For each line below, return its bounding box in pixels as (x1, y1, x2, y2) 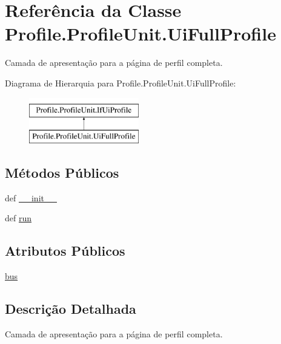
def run (5, 212, 32, 224)
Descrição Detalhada (5, 299, 136, 318)
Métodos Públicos (5, 163, 119, 182)
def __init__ (5, 191, 57, 204)
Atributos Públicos (5, 241, 125, 260)
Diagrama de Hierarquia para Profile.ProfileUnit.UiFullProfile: (5, 76, 236, 89)
